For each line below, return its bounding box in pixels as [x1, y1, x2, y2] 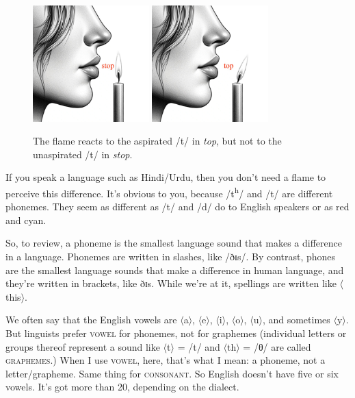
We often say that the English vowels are [5, 312, 177, 327]
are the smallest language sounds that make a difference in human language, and [5, 262, 344, 277]
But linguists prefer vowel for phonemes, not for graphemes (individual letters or [5, 325, 347, 340]
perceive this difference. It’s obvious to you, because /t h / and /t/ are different [5, 184, 333, 200]
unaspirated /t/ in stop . [33, 147, 133, 161]
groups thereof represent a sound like [5, 339, 160, 353]
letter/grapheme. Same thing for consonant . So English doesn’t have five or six [5, 366, 339, 380]
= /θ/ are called [243, 339, 311, 353]
